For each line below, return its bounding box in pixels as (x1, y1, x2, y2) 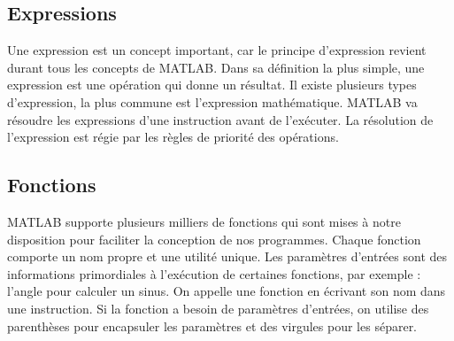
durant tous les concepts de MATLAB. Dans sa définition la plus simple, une (7, 58, 425, 76)
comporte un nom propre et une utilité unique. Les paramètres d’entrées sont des (7, 247, 448, 266)
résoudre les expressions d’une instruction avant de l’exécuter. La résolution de (7, 110, 434, 128)
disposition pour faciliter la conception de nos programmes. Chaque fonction (7, 229, 421, 248)
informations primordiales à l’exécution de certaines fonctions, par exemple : (7, 264, 421, 283)
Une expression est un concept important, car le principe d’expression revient (7, 41, 427, 59)
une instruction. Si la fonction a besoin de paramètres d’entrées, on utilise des (7, 298, 429, 317)
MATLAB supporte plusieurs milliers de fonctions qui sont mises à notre (7, 212, 401, 230)
